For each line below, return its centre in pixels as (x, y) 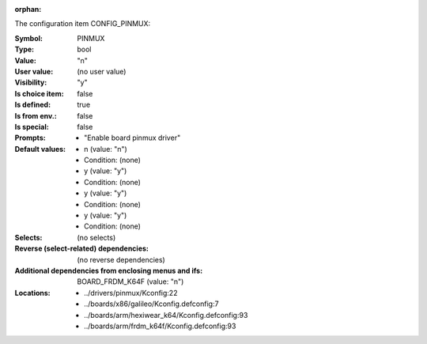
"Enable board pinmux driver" (132, 138)
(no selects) (96, 237)
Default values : (40, 149)
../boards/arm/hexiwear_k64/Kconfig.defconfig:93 (166, 315)
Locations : (32, 293)
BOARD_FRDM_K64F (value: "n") (130, 282)
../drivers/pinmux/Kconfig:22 (131, 293)
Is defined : (33, 105)
